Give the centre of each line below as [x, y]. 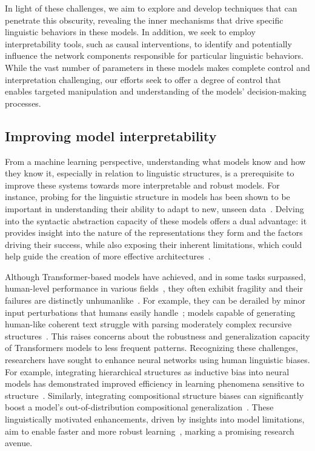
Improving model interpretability [111, 135]
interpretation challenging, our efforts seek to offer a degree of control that [143, 79]
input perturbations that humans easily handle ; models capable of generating [150, 312]
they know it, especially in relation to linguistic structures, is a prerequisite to [150, 173]
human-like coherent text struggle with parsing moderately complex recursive [148, 324]
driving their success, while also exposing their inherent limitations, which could [154, 244]
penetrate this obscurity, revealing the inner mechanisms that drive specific [144, 20]
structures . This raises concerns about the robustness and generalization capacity [157, 336]
